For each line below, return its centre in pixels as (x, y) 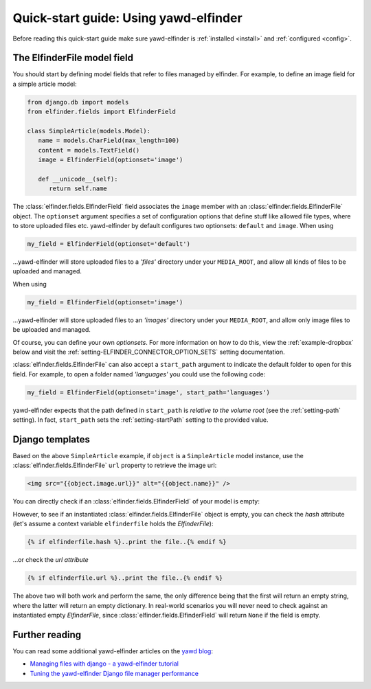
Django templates (52, 439)
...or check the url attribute (50, 560)
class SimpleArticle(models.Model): (89, 131)
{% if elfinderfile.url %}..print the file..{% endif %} (125, 578)
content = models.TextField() (89, 150)
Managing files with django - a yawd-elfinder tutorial (104, 664)
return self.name (78, 189)
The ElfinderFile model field (73, 58)
